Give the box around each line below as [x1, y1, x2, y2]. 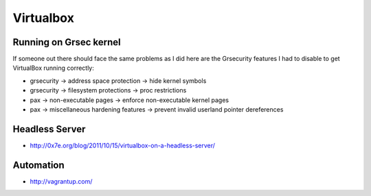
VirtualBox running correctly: [12, 64, 94, 72]
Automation [12, 159, 65, 171]
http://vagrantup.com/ [30, 177, 93, 185]
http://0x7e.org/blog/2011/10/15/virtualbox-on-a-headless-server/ [30, 141, 216, 149]
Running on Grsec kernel [12, 36, 122, 48]
